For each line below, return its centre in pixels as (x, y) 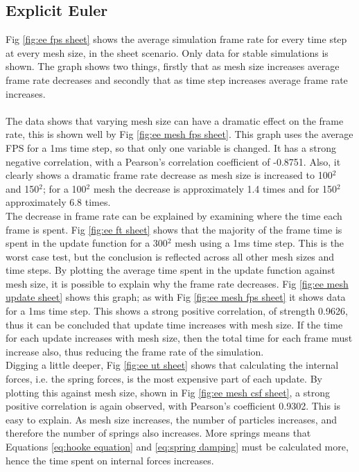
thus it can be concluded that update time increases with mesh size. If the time (174, 324)
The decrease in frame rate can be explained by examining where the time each (174, 215)
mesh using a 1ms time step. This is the (260, 243)
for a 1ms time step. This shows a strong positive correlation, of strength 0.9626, (177, 311)
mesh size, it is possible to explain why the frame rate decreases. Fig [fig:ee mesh (177, 283)
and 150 (23, 188)
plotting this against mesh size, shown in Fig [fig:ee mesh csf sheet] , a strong (168, 392)
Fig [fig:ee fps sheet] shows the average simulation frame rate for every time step (176, 39)
